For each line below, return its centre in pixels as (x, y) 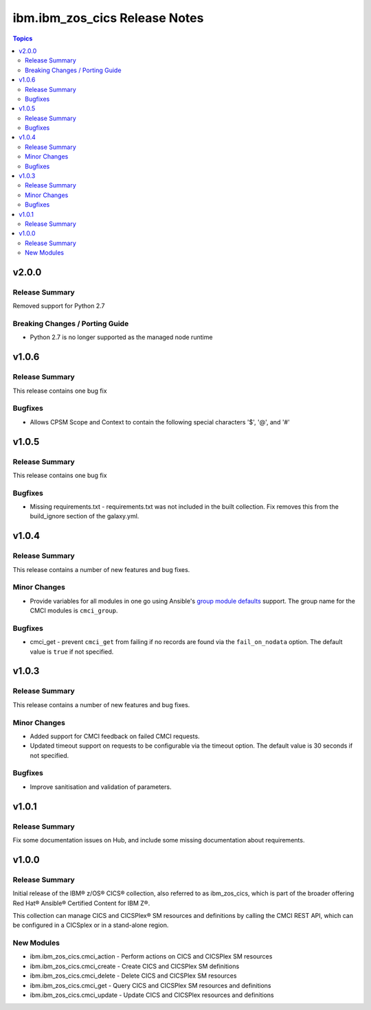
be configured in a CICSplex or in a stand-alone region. (91, 925)
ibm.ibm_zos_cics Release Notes (108, 18)
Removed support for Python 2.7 (59, 306)
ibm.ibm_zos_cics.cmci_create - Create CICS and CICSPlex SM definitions (135, 966)
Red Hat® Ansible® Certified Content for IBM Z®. (81, 903)
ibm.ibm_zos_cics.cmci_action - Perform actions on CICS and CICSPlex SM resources (151, 956)
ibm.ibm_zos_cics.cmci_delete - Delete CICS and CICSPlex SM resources (133, 976)
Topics (23, 38)
